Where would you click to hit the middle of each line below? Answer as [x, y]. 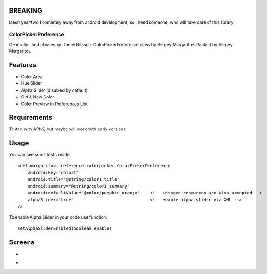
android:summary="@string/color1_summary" [79, 186]
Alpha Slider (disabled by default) [54, 90]
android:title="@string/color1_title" [74, 179]
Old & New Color [38, 97]
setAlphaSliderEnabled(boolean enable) [65, 228]
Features [22, 65]
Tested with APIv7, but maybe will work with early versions [67, 129]
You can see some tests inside [39, 155]
